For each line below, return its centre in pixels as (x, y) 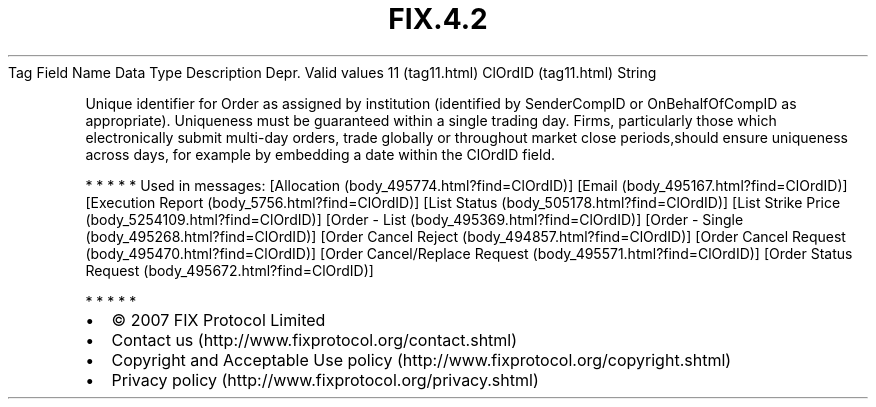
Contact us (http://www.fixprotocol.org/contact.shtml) (314, 339)
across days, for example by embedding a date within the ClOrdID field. (320, 154)
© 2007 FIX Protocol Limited (218, 319)
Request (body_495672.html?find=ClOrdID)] (229, 270)
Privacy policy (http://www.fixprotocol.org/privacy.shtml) (325, 379)
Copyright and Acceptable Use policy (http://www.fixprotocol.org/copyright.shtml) (421, 359)
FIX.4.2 (438, 19)
